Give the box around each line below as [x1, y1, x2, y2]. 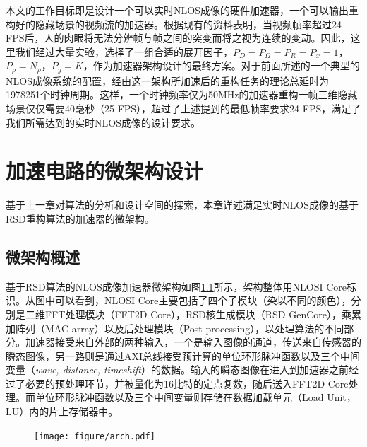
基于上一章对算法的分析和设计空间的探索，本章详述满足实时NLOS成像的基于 [6, 197, 359, 212]
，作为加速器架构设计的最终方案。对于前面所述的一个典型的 [83, 58, 360, 73]
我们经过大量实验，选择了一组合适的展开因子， [15, 44, 233, 59]
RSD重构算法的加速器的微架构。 [6, 211, 155, 226]
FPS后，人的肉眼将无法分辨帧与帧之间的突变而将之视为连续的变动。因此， [6, 30, 351, 45]
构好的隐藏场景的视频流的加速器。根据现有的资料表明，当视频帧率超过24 [6, 16, 342, 31]
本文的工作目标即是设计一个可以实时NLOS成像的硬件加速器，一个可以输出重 [6, 3, 359, 17]
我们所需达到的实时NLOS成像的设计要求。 [6, 115, 200, 129]
